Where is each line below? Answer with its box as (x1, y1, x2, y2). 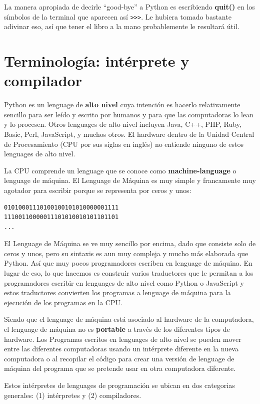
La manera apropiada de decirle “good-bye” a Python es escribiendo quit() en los (4, 2, 255, 12)
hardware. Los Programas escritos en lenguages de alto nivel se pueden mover (4, 333, 241, 344)
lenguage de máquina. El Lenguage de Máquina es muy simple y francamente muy (4, 175, 256, 185)
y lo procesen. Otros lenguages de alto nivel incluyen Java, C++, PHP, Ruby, (4, 119, 241, 129)
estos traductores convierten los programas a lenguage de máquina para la (4, 287, 231, 298)
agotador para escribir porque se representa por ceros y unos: (4, 184, 191, 195)
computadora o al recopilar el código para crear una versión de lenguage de (4, 353, 234, 363)
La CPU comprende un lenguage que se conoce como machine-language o (4, 165, 236, 175)
